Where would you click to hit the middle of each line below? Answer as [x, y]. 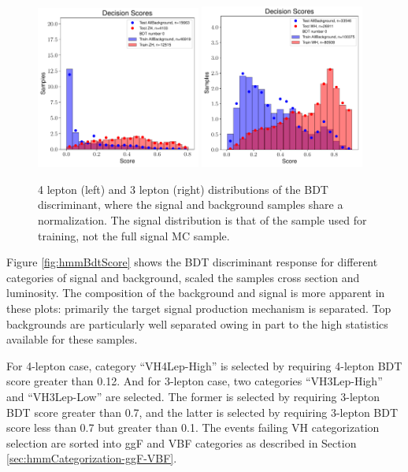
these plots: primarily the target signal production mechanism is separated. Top [199, 308]
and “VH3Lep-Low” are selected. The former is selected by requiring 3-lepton [193, 396]
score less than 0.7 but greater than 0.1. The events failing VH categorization [193, 427]
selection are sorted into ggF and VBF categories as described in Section [182, 442]
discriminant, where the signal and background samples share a [191, 204]
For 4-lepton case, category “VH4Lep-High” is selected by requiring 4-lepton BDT [204, 365]
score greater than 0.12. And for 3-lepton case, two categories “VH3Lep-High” [195, 381]
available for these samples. [72, 339]
